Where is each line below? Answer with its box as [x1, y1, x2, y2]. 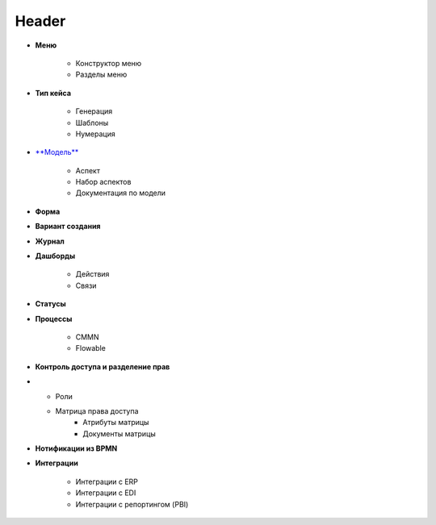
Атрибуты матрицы [82, 418, 149, 427]
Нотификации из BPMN [35, 444, 118, 453]
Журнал [35, 236, 65, 246]
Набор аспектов [75, 177, 132, 187]
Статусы [35, 299, 66, 309]
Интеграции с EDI [75, 488, 136, 498]
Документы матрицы [82, 428, 157, 439]
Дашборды [35, 251, 76, 261]
